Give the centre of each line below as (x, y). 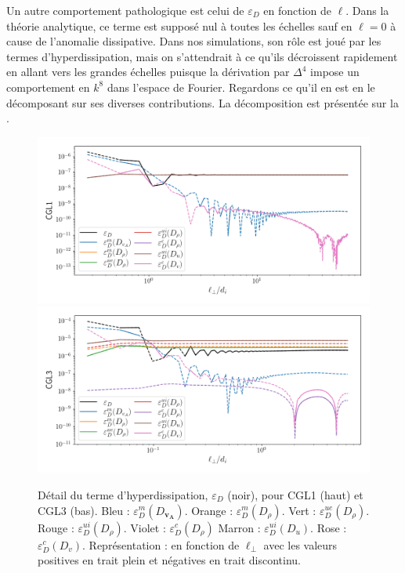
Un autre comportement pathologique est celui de (125, 10)
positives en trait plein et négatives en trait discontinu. (169, 560)
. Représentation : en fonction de (161, 544)
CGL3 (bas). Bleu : (84, 510)
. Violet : (145, 527)
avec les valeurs (300, 544)
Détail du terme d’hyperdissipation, (123, 494)
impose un (335, 72)
